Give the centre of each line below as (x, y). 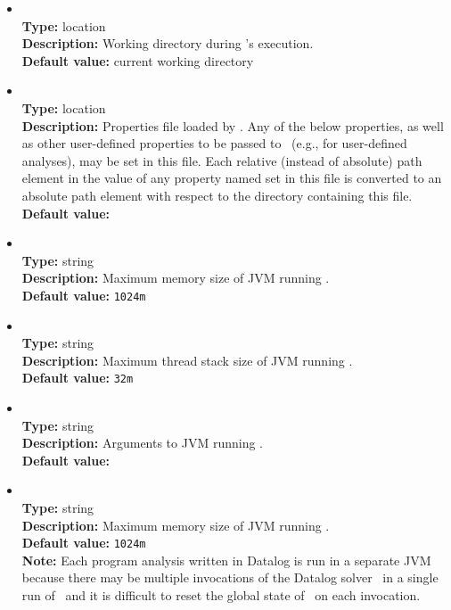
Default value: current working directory (138, 60)
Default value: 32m (78, 378)
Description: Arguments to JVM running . (142, 443)
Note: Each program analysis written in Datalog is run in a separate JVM (226, 560)
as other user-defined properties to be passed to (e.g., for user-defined (214, 143)
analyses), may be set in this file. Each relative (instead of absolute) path (222, 160)
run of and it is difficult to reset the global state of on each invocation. (221, 595)
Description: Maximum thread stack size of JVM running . (187, 360)
